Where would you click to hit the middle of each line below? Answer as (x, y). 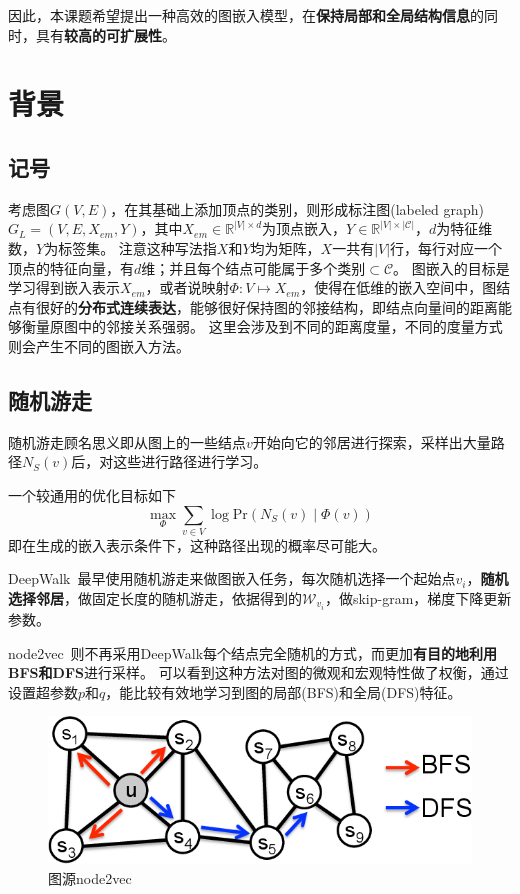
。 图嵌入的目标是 (451, 267)
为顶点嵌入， (304, 228)
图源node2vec (90, 877)
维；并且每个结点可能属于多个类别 (253, 267)
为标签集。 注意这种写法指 (130, 247)
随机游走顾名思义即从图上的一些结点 (127, 441)
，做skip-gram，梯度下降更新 (418, 598)
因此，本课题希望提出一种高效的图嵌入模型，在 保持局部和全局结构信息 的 (246, 15)
